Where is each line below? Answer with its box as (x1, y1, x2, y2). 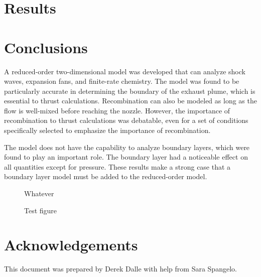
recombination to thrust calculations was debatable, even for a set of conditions (4, 115, 248, 125)
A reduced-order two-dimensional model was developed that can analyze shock (4, 66, 245, 76)
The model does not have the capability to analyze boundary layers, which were (4, 142, 250, 152)
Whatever (24, 188, 54, 199)
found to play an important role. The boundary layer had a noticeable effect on (4, 152, 248, 162)
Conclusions (4, 37, 88, 57)
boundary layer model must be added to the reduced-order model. (4, 171, 207, 182)
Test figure (24, 205, 57, 215)
